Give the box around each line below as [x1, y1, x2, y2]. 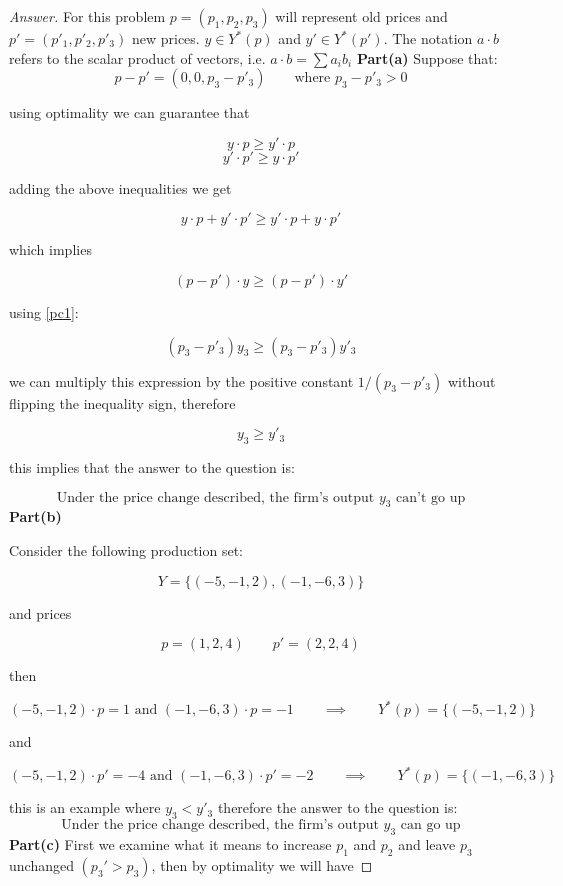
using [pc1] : [9, 301, 79, 322]
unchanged [9, 854, 74, 875]
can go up [400, 818, 461, 833]
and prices [9, 602, 72, 623]
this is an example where [9, 797, 161, 818]
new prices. [131, 28, 200, 48]
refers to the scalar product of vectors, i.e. [9, 47, 266, 68]
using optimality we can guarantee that [9, 102, 250, 123]
